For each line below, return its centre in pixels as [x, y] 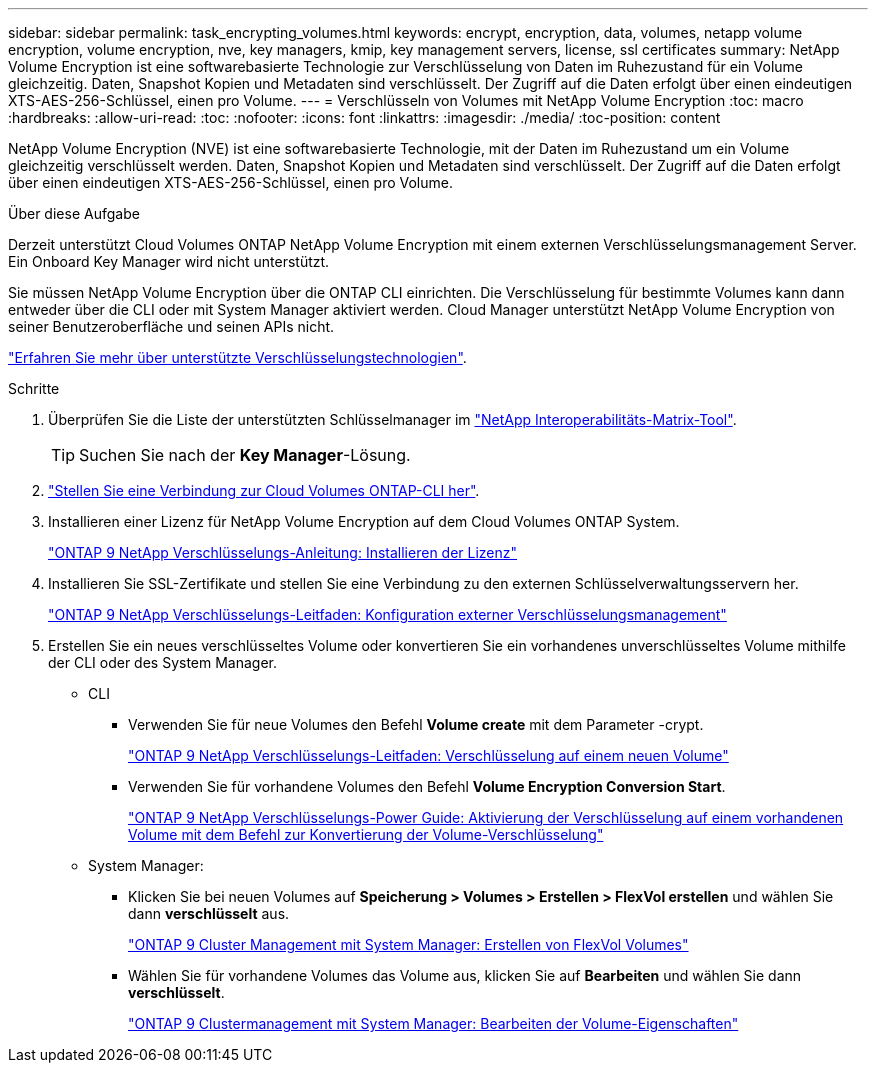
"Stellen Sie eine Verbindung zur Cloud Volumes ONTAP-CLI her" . [264, 490]
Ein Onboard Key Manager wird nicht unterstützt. [169, 261]
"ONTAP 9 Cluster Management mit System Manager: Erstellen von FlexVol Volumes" [408, 944]
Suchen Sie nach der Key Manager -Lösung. [245, 455]
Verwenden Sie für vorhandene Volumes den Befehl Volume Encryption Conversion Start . [427, 786]
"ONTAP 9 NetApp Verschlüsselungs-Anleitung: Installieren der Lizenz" [283, 552]
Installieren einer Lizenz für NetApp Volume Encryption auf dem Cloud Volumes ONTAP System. [364, 521]
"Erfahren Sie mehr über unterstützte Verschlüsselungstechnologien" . [237, 357]
